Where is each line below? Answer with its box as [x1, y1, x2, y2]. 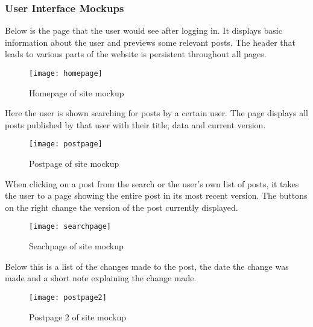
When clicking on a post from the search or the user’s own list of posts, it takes [5, 177, 299, 190]
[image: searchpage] [29, 222, 112, 231]
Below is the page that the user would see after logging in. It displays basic [5, 24, 282, 37]
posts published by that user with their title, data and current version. [5, 118, 266, 131]
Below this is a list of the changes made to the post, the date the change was [5, 260, 289, 272]
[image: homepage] [29, 69, 103, 78]
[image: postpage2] [29, 293, 107, 302]
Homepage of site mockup [29, 86, 124, 99]
